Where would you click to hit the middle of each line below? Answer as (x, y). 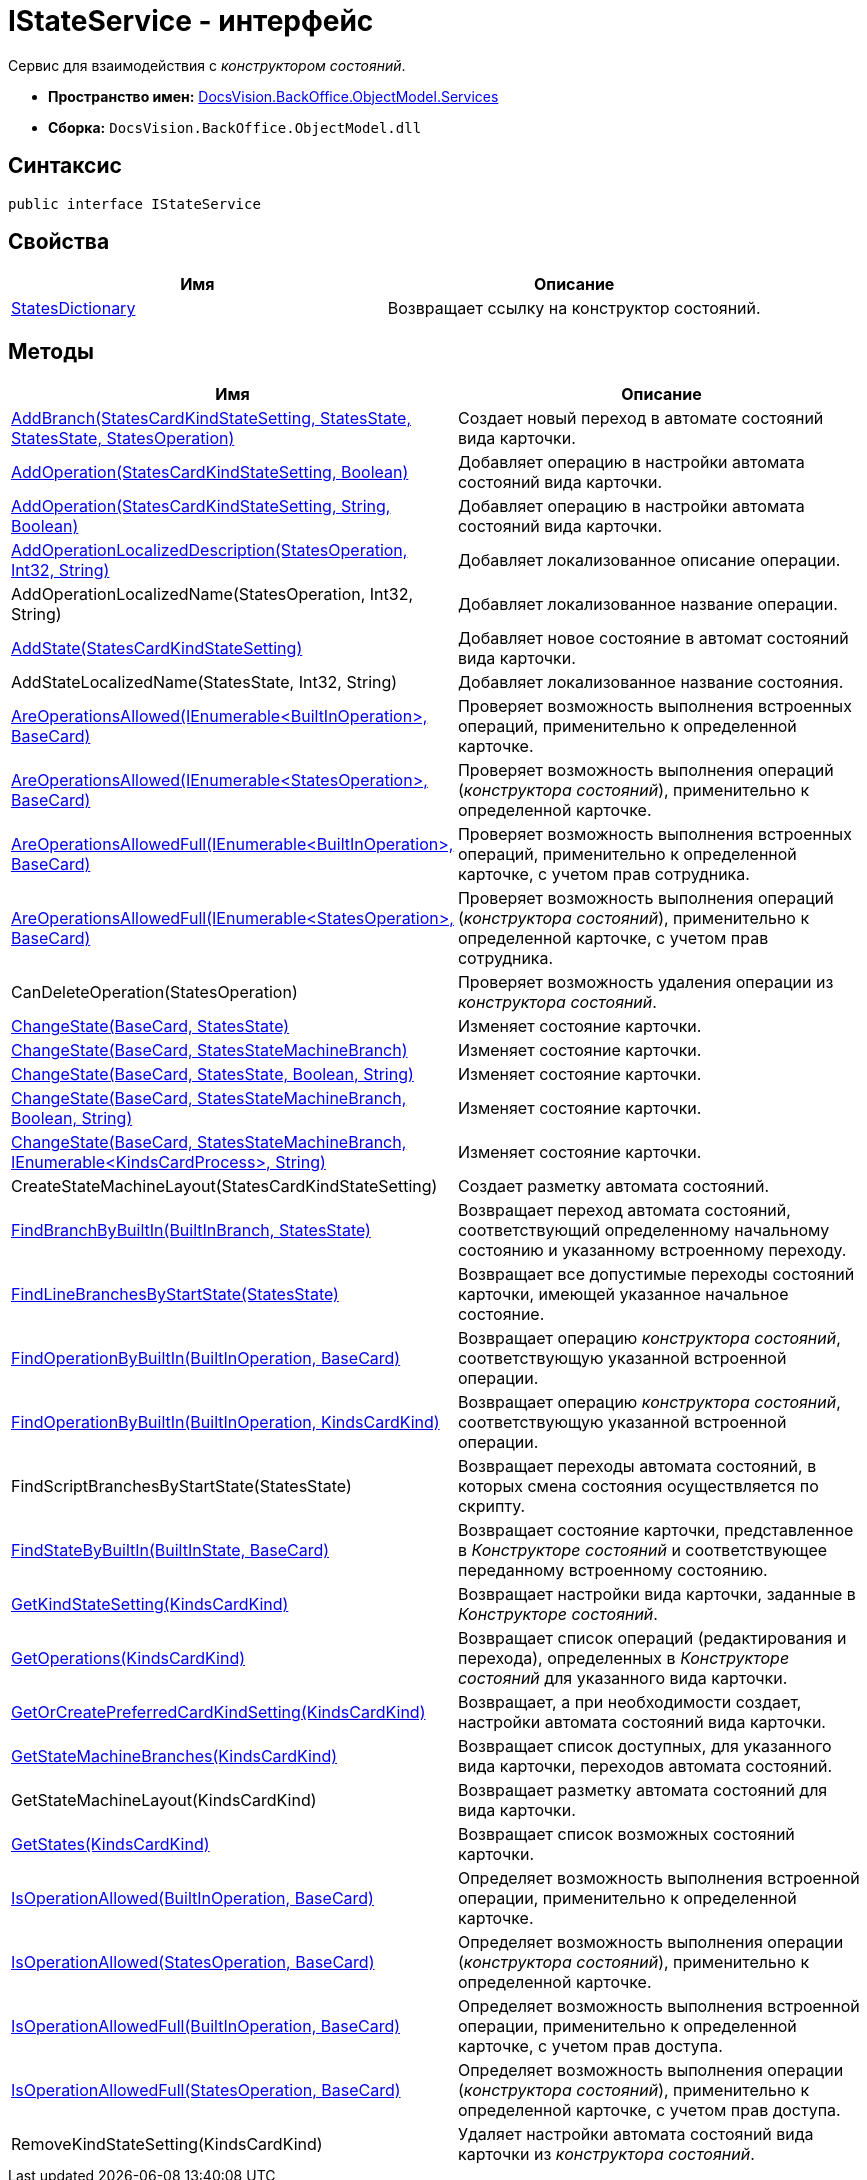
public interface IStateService (134, 203)
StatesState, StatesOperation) (123, 438)
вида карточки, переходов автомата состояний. (645, 1766)
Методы (51, 351)
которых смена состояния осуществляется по (638, 1486)
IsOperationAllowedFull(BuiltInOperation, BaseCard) (206, 2026)
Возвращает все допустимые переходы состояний (656, 1274)
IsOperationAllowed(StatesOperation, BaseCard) (193, 1962)
